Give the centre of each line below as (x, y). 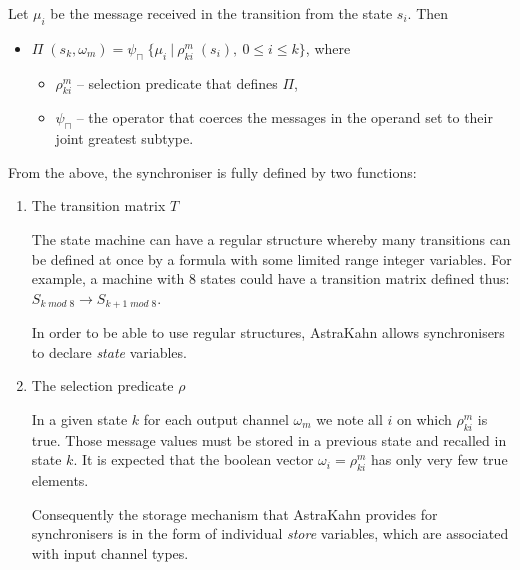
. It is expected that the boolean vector (193, 459)
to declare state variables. (109, 351)
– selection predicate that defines (177, 82)
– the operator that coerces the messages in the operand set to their (284, 117)
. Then (428, 13)
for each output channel (216, 418)
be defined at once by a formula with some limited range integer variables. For (271, 258)
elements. (60, 480)
